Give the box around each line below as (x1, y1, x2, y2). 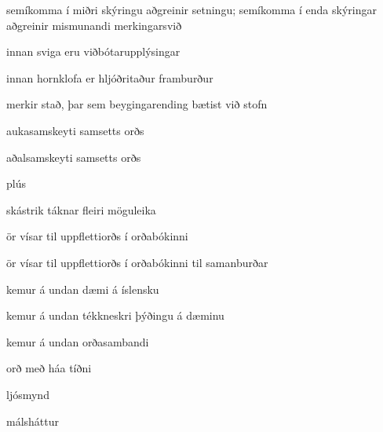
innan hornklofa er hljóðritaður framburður (6, 69, 213, 86)
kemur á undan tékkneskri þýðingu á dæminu (6, 307, 224, 324)
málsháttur (6, 412, 60, 429)
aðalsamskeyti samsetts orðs (6, 148, 141, 165)
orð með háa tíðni (6, 360, 92, 376)
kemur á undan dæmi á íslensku (6, 280, 159, 297)
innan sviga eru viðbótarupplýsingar (6, 43, 181, 60)
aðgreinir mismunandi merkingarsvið (6, 16, 182, 33)
